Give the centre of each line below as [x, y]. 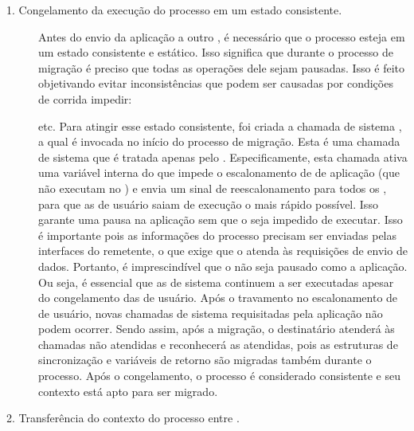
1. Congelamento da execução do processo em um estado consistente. [174, 10]
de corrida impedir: [85, 98]
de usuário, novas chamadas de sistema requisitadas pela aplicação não [211, 313]
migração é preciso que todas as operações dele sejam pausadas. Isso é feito [221, 67]
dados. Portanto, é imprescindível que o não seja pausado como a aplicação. [223, 266]
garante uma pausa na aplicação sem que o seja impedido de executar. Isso [221, 219]
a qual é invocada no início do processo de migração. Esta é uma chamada [219, 141]
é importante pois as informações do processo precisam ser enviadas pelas [218, 235]
